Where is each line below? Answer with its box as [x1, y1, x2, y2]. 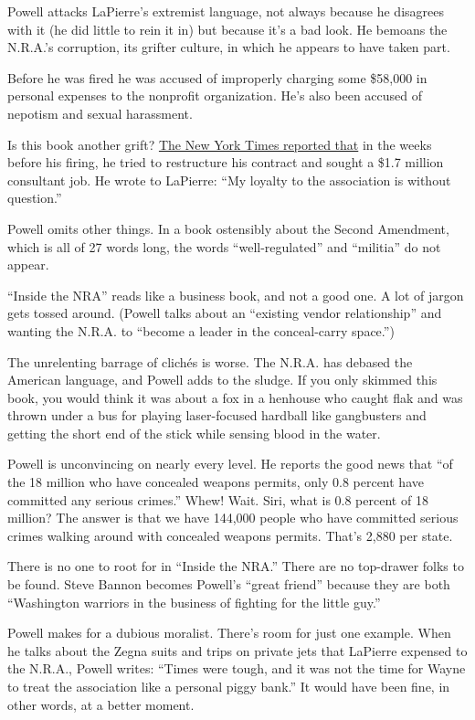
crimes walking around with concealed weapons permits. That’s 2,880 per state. [7, 525, 453, 545]
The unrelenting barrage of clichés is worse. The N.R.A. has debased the [7, 352, 413, 371]
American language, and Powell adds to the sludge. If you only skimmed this [7, 370, 438, 389]
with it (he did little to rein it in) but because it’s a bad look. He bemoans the [7, 19, 448, 38]
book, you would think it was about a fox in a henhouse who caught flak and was [7, 387, 463, 407]
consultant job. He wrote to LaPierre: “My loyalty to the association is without [7, 170, 451, 189]
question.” [7, 188, 62, 207]
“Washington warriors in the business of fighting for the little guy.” [7, 592, 381, 611]
